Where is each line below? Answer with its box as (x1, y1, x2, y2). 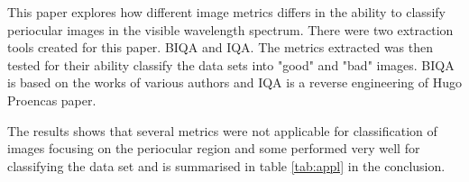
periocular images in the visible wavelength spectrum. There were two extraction (7, 20, 454, 39)
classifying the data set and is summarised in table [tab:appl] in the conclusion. (7, 156, 446, 175)
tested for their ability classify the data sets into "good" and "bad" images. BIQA (7, 55, 455, 74)
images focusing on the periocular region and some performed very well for (7, 139, 420, 158)
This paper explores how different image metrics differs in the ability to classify (7, 3, 446, 21)
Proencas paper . (7, 90, 97, 109)
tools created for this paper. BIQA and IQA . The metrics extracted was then (7, 38, 434, 57)
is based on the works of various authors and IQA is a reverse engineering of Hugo (7, 73, 462, 92)
